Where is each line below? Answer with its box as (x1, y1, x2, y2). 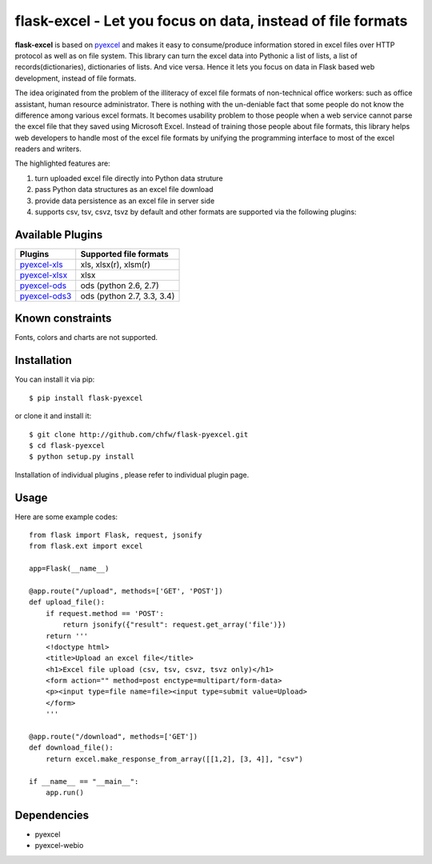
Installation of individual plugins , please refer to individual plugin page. (14, 470, 250, 479)
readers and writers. (14, 144, 82, 154)
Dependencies (14, 808, 90, 822)
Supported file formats (80, 248, 170, 259)
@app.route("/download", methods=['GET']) (29, 732, 198, 742)
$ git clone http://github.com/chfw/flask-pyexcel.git (29, 430, 249, 439)
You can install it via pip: (14, 374, 95, 384)
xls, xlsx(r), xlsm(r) (80, 258, 151, 270)
